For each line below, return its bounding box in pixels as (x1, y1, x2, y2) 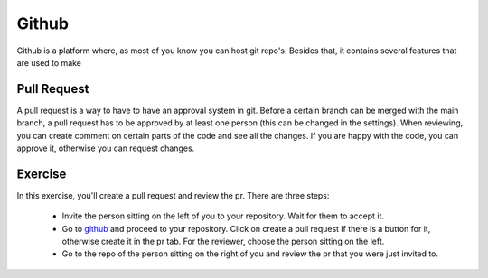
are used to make (16, 57, 81, 68)
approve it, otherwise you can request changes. (16, 143, 195, 153)
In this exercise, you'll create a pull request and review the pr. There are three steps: (16, 190, 330, 200)
